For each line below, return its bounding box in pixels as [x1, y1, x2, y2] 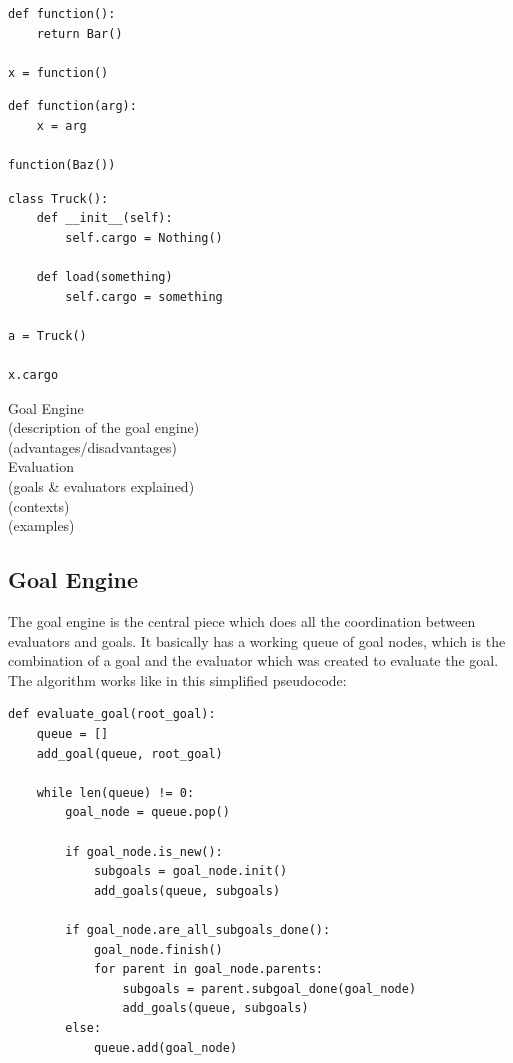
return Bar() [36, 26, 123, 41]
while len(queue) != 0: [36, 785, 195, 800]
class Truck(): [8, 191, 109, 206]
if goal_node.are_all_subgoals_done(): [65, 922, 331, 937]
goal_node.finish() [93, 942, 223, 957]
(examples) [8, 515, 75, 536]
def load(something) [36, 270, 173, 285]
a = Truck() [8, 328, 87, 343]
